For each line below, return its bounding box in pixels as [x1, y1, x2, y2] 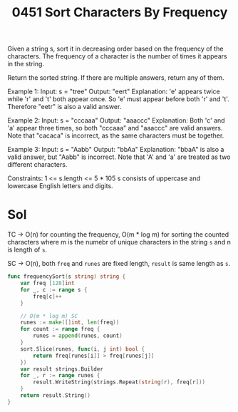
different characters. [7, 160, 68, 169]
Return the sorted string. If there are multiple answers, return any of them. [7, 73, 224, 82]
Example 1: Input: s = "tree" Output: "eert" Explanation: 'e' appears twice [7, 87, 220, 96]
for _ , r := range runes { [20, 372, 100, 379]
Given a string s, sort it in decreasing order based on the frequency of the [7, 44, 224, 53]
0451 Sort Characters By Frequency [11, 4, 228, 21]
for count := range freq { [20, 326, 100, 333]
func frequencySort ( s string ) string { [7, 273, 126, 280]
